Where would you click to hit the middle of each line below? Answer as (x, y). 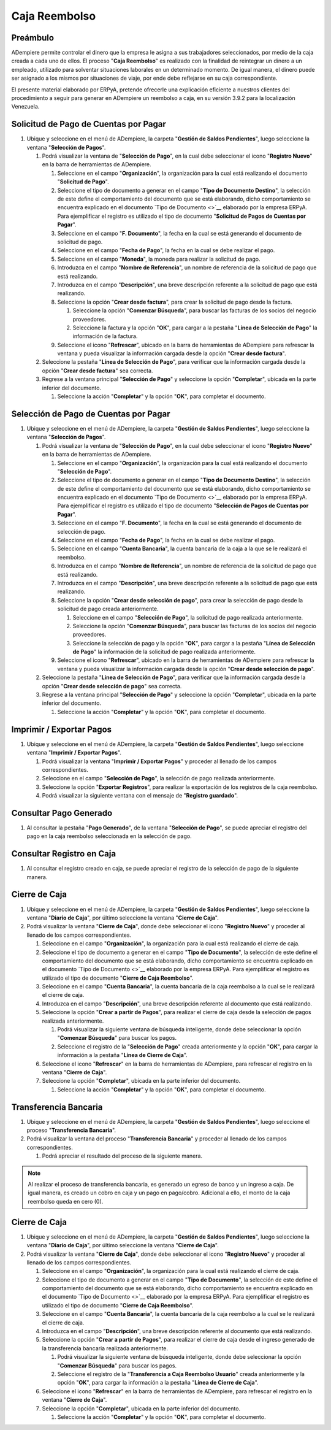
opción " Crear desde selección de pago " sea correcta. (112, 686)
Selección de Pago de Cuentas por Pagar (91, 414)
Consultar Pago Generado (62, 813)
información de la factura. (105, 336)
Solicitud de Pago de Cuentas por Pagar (89, 124)
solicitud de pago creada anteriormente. (108, 609)
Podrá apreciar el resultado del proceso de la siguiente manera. (122, 1156)
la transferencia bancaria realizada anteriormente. (105, 1348)
